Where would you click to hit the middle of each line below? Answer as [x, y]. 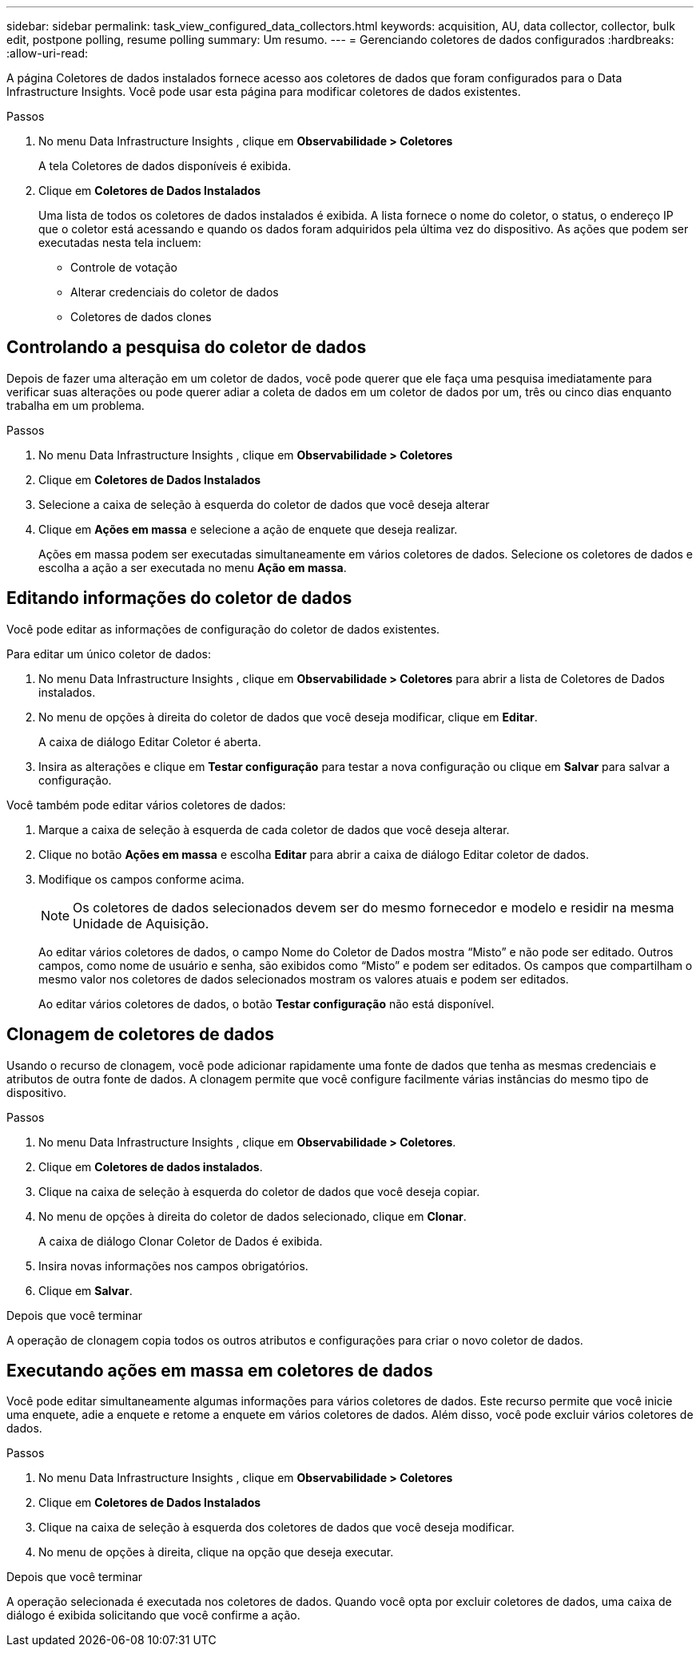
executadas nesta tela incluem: [120, 242]
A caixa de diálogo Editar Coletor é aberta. [150, 741]
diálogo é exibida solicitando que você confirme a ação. [153, 1615]
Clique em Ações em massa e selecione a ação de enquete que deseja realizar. [248, 529]
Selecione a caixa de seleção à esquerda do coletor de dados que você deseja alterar [264, 504]
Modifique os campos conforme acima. [141, 879]
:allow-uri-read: [48, 53]
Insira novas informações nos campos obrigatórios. [173, 1266]
